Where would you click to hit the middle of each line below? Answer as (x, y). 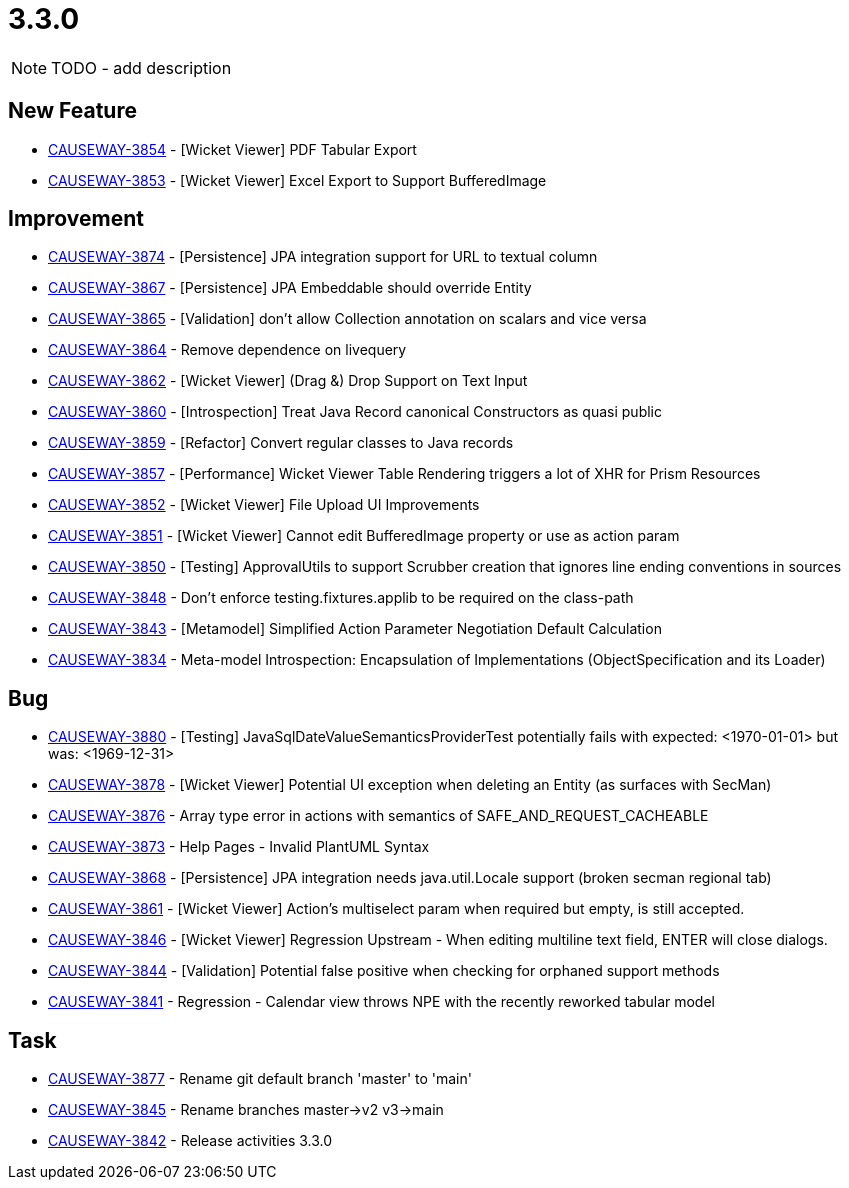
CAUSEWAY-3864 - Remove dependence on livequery (227, 350)
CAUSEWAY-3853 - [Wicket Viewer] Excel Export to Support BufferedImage (297, 180)
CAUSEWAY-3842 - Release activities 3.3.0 (190, 1141)
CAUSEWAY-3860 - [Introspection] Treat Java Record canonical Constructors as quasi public (355, 412)
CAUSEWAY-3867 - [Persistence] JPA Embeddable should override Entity (290, 288)
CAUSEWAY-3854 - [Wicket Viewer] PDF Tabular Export (232, 149)
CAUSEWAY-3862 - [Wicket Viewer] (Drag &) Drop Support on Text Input (288, 381)
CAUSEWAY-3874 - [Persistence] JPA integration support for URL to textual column (323, 257)
